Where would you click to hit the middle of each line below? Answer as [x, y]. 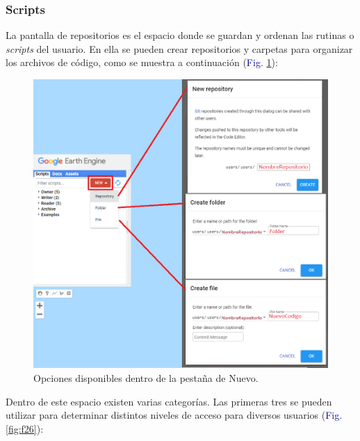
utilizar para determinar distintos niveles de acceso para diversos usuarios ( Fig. [174, 415]
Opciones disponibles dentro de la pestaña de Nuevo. [146, 377]
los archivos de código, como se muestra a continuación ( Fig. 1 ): [142, 62]
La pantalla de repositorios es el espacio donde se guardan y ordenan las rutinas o [180, 35]
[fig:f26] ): [25, 428]
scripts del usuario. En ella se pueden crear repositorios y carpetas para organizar [179, 48]
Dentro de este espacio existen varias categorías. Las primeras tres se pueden [169, 401]
